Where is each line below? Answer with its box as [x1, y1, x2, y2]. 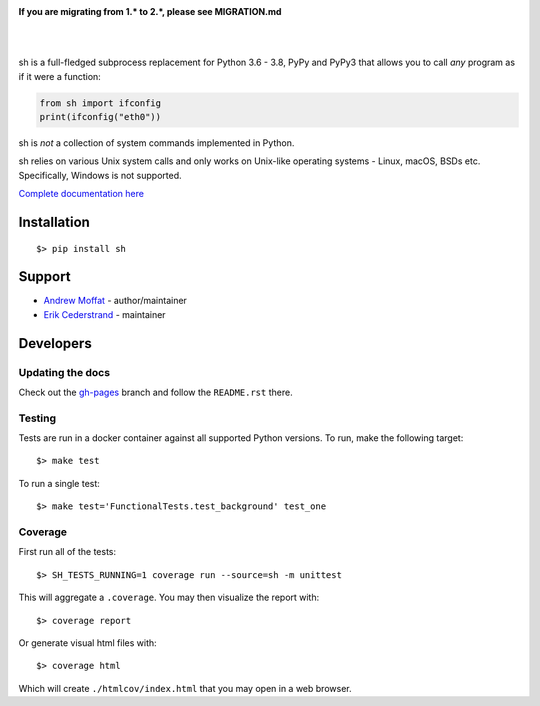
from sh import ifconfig [39, 97, 162, 109]
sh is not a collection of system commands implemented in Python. [18, 136, 295, 149]
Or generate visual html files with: [18, 636, 157, 649]
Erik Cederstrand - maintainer [43, 308, 166, 320]
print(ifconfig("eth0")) [39, 111, 162, 122]
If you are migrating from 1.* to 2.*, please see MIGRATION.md [18, 6, 282, 17]
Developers [18, 335, 92, 352]
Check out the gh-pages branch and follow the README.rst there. [18, 386, 294, 398]
